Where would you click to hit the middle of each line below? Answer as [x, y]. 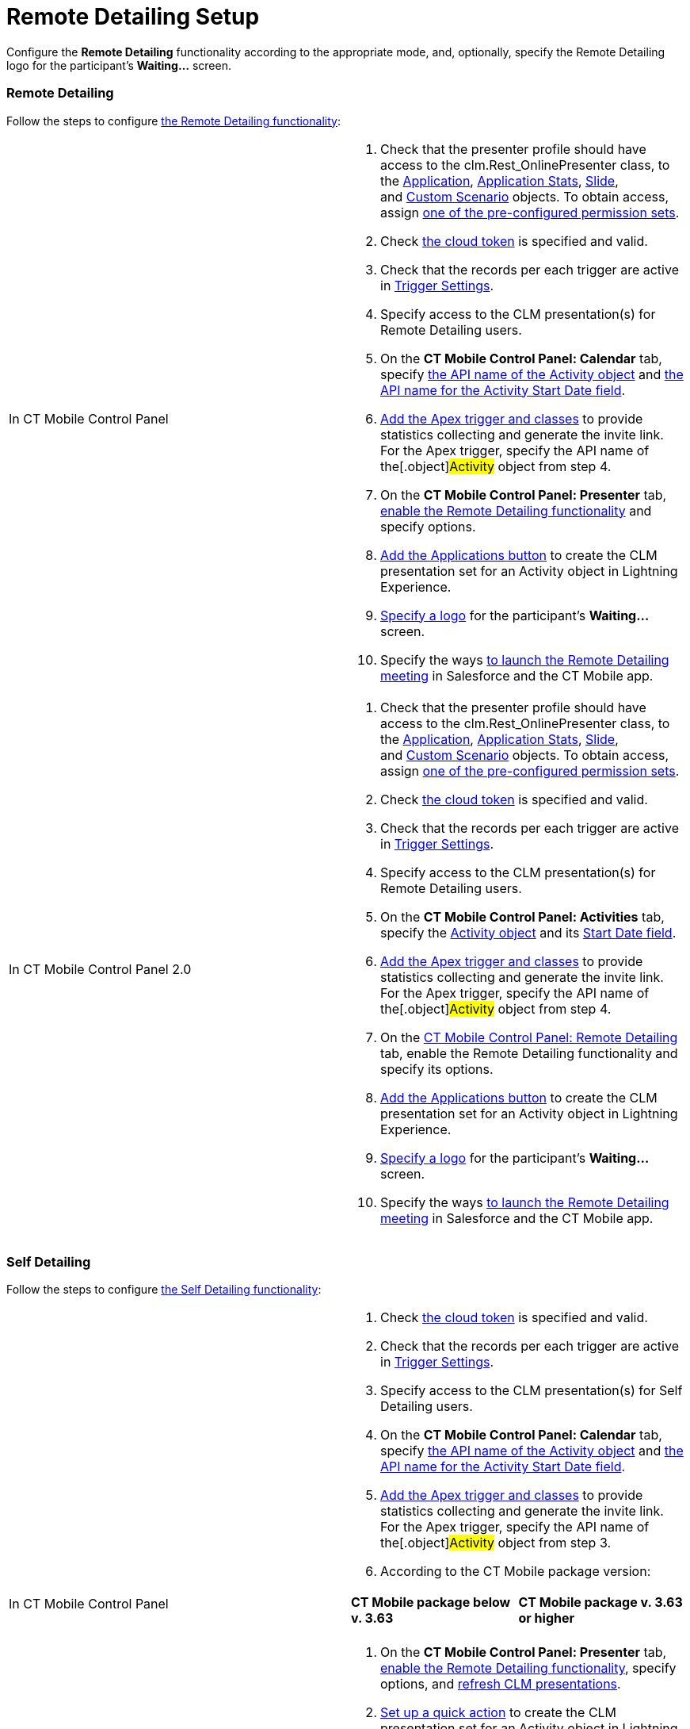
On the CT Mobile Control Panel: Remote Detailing [529, 1037]
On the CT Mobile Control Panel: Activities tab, [522, 916]
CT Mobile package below [431, 1602]
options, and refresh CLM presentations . [501, 1684]
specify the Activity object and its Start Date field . [528, 932]
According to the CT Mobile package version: [516, 1572]
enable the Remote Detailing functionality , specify [528, 1668]
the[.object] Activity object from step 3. [496, 1543]
